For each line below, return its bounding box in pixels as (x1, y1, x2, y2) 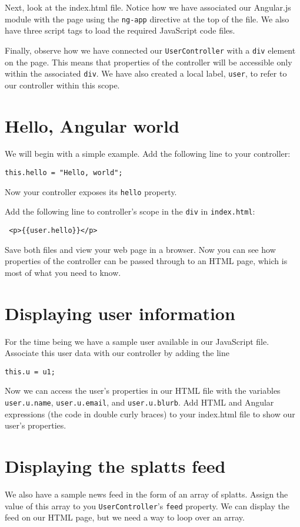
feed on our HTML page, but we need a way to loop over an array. (5, 511, 245, 523)
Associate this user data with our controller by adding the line (5, 347, 229, 359)
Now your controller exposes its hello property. (5, 185, 177, 197)
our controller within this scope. (5, 78, 120, 91)
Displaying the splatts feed (5, 454, 226, 478)
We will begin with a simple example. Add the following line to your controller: (5, 147, 291, 160)
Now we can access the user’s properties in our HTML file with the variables (5, 384, 281, 397)
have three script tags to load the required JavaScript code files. (5, 24, 235, 37)
